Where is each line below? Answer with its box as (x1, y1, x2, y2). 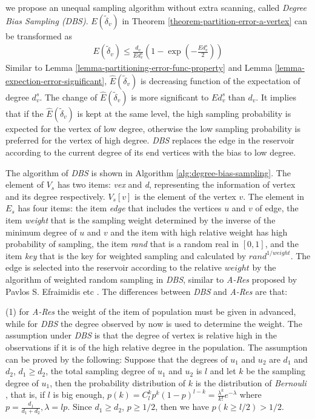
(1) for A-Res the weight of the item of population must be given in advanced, (5, 305, 296, 318)
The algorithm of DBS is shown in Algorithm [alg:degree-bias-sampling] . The (5, 166, 291, 179)
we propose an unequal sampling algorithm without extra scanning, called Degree (5, 1, 307, 13)
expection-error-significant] (5, 74, 105, 87)
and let (210, 365, 236, 377)
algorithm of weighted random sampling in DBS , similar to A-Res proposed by (5, 272, 297, 285)
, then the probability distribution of (50, 376, 186, 389)
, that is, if (5, 388, 45, 401)
